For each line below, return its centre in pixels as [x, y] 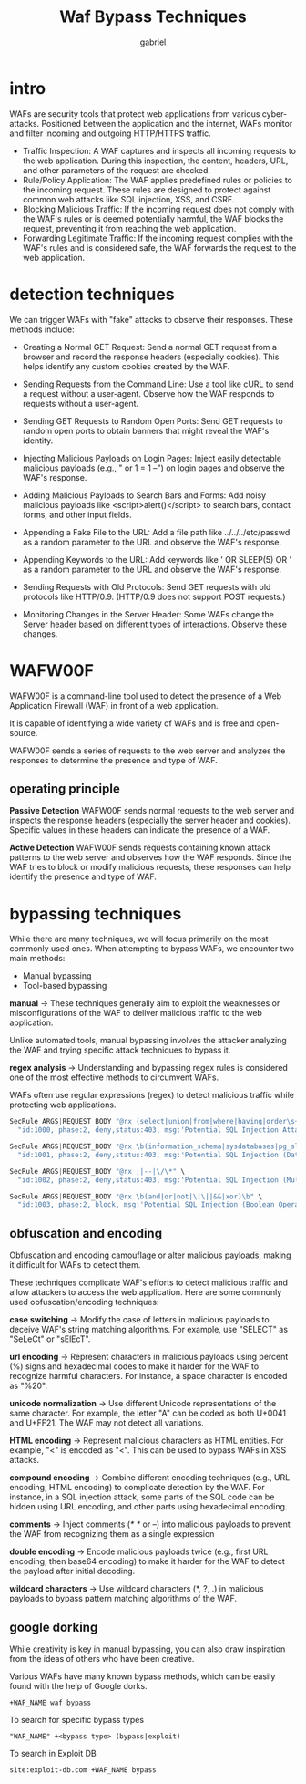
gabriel [153, 42]
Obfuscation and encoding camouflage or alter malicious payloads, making [150, 1255]
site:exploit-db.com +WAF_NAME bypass [83, 1770]
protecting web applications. [63, 1105]
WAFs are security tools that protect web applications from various [135, 114]
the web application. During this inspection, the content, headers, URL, [155, 161]
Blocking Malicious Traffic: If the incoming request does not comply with [158, 209]
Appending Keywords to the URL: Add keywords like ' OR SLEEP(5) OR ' [157, 559]
